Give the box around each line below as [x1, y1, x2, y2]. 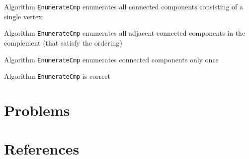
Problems [4, 100, 70, 120]
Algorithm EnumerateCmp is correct [4, 71, 111, 81]
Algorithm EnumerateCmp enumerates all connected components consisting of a [4, 1, 243, 11]
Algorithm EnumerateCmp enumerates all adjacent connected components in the [4, 28, 246, 38]
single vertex [4, 11, 42, 21]
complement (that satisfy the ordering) [4, 37, 122, 48]
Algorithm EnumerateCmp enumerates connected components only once [4, 54, 219, 64]
